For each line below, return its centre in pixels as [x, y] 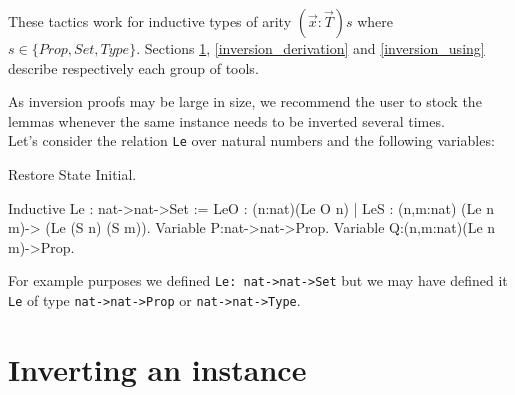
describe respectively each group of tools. [133, 67]
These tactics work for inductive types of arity [150, 21]
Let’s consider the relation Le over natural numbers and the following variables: [251, 140]
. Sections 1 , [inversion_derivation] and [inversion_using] [310, 48]
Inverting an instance [157, 368]
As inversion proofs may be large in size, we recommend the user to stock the [245, 101]
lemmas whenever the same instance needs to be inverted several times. [226, 120]
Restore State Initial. [72, 174]
